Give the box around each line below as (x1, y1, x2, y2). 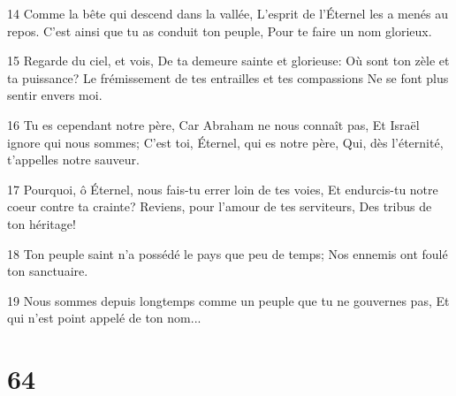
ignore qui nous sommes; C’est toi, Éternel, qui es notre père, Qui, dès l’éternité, (7, 133, 444, 151)
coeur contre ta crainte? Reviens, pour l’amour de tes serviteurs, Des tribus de (7, 197, 432, 216)
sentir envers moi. (7, 86, 103, 104)
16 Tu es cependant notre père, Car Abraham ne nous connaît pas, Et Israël (7, 115, 420, 133)
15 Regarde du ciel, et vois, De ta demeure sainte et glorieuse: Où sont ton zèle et (7, 51, 450, 70)
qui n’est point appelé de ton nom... (7, 308, 201, 327)
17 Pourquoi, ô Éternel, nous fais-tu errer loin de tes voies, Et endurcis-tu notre (7, 179, 438, 198)
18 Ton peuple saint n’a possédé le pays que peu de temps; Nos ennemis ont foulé (7, 244, 448, 263)
